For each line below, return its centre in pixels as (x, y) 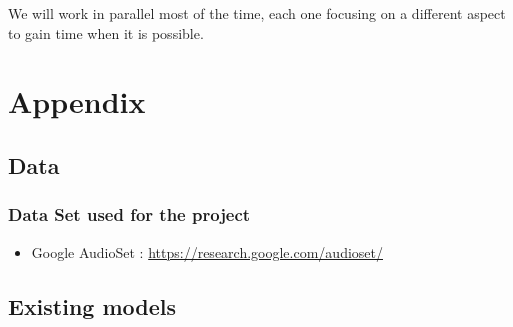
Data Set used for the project (129, 214)
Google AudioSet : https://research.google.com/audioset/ (207, 251)
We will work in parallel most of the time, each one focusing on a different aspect (257, 13)
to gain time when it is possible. (106, 32)
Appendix (77, 101)
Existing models (92, 305)
